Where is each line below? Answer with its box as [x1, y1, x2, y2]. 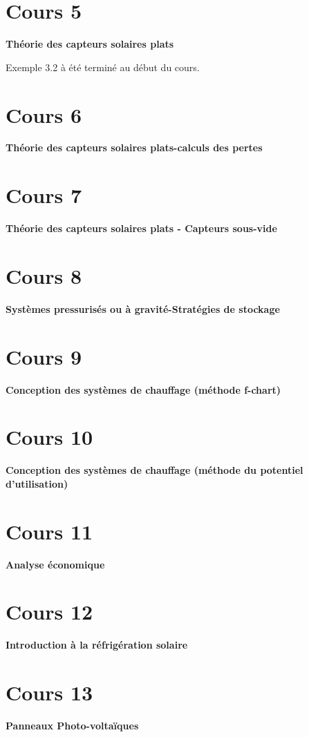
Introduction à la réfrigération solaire [6, 638, 188, 652]
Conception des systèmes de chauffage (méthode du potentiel [6, 463, 303, 477]
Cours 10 [6, 423, 93, 451]
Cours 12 [6, 597, 93, 626]
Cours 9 [6, 342, 82, 370]
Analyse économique [6, 557, 105, 571]
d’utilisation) [6, 476, 68, 490]
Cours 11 [6, 517, 93, 545]
